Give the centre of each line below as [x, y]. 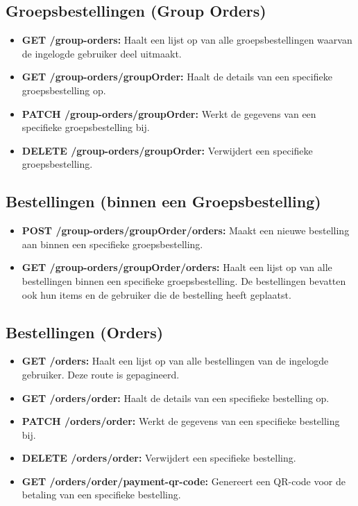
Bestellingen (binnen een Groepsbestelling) [163, 201]
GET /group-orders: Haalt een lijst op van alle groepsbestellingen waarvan [187, 40]
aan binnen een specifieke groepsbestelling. [112, 244]
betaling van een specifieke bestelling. [101, 495]
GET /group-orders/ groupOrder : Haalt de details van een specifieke [177, 77]
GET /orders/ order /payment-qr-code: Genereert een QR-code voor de [184, 481]
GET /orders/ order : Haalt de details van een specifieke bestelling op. [176, 398]
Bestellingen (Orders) [85, 332]
